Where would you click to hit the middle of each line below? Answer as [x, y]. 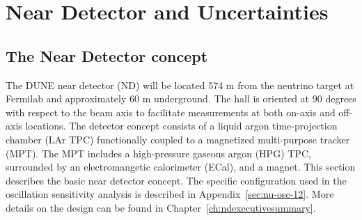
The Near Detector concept [107, 55]
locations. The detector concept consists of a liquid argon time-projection [181, 126]
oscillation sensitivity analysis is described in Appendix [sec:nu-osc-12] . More [170, 194]
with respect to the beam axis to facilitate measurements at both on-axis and [171, 112]
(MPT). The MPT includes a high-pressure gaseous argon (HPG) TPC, [158, 153]
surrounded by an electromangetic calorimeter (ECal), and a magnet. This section [181, 167]
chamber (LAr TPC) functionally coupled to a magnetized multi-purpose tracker [178, 139]
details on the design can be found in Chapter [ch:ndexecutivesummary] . [161, 207]
